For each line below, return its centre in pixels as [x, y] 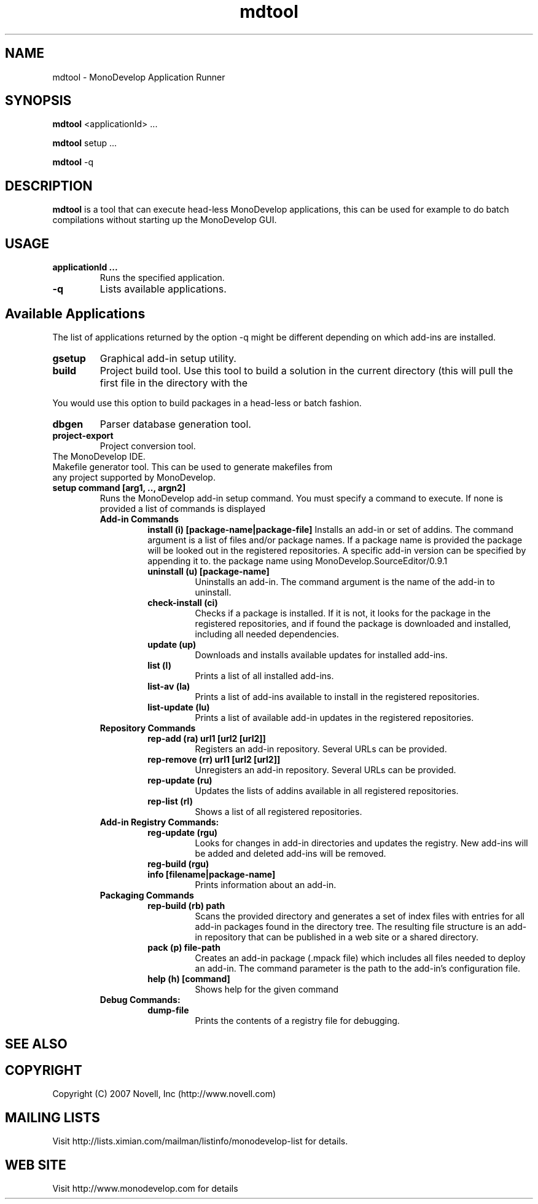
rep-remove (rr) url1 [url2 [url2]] [214, 759]
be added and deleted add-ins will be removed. [290, 853]
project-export [83, 435]
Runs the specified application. [162, 278]
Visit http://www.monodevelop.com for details [145, 1188]
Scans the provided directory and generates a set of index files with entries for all [360, 916]
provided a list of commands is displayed [183, 508]
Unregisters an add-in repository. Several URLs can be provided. [326, 769]
